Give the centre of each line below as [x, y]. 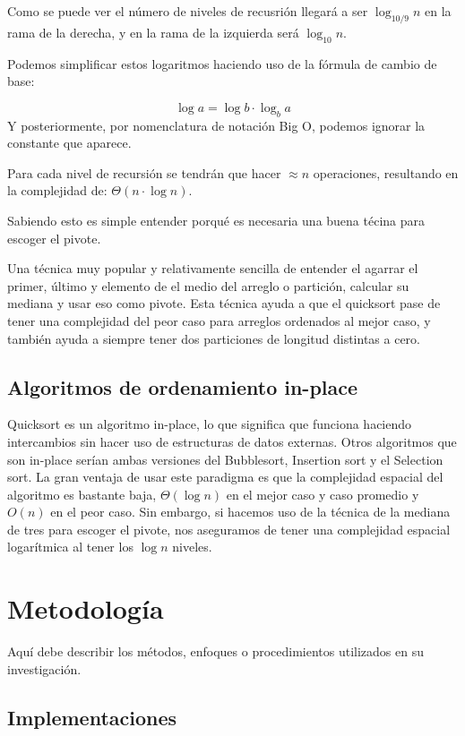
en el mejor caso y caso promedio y [323, 494]
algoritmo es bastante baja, [82, 494]
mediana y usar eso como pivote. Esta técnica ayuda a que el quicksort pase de [224, 303]
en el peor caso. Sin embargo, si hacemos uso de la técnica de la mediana [250, 512]
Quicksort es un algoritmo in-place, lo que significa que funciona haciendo [210, 424]
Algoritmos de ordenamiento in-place [183, 386]
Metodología [86, 608]
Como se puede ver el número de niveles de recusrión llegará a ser [188, 11]
